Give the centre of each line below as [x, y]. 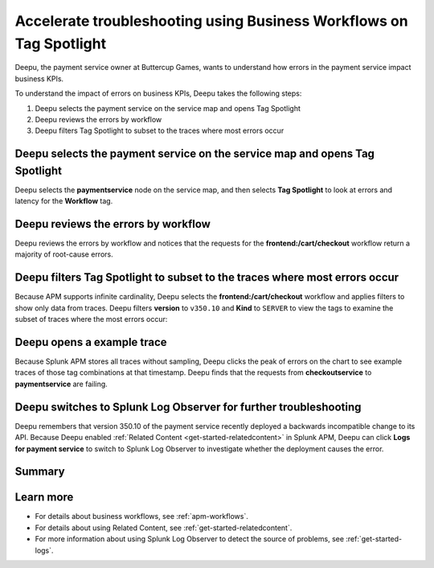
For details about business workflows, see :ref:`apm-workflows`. [142, 517]
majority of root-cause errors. [64, 254]
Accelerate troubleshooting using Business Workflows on [212, 21]
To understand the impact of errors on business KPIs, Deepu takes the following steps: [158, 93]
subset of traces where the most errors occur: [91, 319]
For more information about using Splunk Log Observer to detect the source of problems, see [190, 539]
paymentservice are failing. [61, 384]
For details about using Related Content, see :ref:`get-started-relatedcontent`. [164, 528]
